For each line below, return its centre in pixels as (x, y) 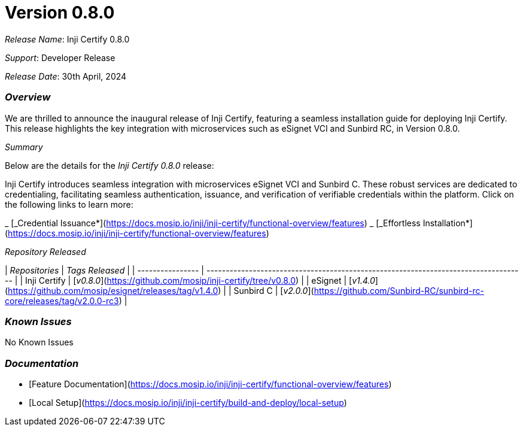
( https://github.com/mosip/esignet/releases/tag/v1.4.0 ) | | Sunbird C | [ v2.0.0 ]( (159, 290)
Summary (24, 147)
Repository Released (45, 251)
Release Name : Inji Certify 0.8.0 (67, 39)
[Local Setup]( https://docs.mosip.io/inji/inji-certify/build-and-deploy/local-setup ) (188, 403)
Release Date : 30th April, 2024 (66, 76)
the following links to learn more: (69, 204)
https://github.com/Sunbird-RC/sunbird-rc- (399, 290)
